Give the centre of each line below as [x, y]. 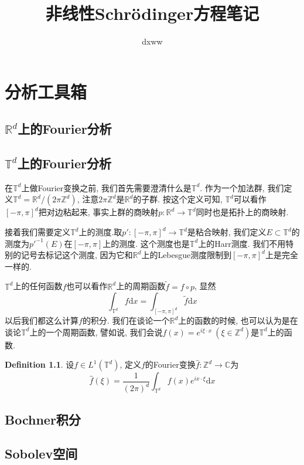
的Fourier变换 [170, 364]
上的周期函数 [141, 286]
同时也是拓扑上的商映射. [242, 212]
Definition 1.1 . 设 [40, 364]
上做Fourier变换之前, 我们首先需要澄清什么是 [106, 187]
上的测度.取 [100, 232]
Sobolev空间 [41, 454]
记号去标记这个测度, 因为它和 [77, 255]
